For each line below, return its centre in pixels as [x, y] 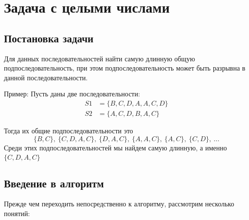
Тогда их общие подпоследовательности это [69, 131]
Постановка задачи [49, 38]
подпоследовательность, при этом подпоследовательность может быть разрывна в [125, 68]
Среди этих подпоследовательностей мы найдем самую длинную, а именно [116, 147]
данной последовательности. [46, 77]
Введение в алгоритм [54, 183]
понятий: [17, 213]
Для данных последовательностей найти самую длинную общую [99, 58]
